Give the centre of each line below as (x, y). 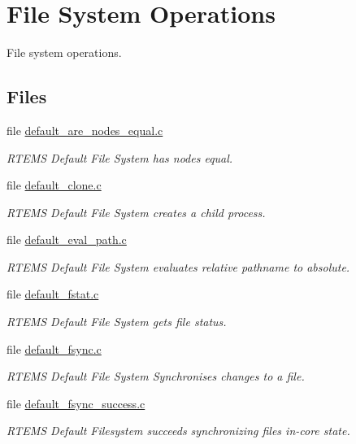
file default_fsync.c (54, 348)
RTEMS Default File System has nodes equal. (120, 157)
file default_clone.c (54, 185)
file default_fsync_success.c (76, 403)
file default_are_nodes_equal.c (85, 130)
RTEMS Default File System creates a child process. (136, 212)
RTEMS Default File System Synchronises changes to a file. (156, 376)
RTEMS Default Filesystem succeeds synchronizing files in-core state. (178, 431)
